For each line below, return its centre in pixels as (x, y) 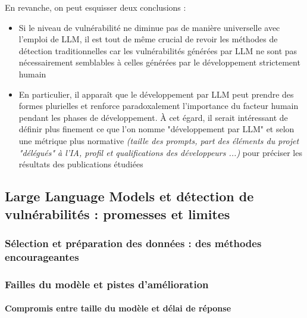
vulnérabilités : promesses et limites (118, 213)
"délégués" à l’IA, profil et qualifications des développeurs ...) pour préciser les (160, 152)
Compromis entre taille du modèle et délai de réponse (118, 308)
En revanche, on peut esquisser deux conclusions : (95, 7)
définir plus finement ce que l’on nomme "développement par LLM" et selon (156, 129)
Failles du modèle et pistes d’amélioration (107, 284)
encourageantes (42, 256)
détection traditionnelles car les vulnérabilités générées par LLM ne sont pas (158, 50)
